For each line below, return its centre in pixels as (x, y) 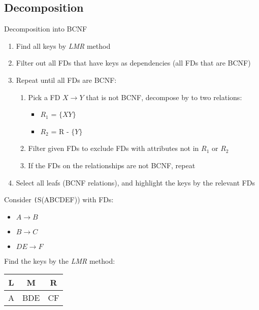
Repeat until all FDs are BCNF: (66, 80)
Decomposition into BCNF (46, 29)
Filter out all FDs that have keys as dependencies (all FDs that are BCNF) (133, 63)
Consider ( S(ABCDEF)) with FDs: (59, 199)
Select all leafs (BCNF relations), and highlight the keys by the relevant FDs (135, 182)
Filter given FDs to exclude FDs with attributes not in (114, 148)
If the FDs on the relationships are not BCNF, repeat (112, 165)
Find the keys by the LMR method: (60, 260)
